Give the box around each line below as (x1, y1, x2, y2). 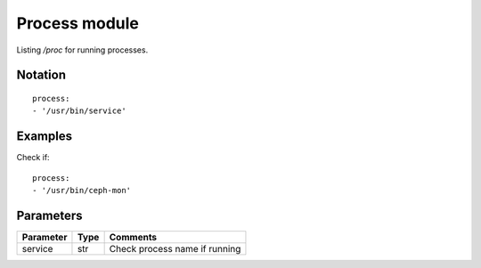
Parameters (16, 207, 83, 223)
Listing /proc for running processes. (16, 45, 149, 55)
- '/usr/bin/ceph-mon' (32, 185, 132, 196)
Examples (16, 129, 73, 144)
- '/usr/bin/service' (32, 106, 126, 116)
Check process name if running (109, 242, 241, 255)
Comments (109, 231, 158, 243)
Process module (16, 13, 140, 33)
